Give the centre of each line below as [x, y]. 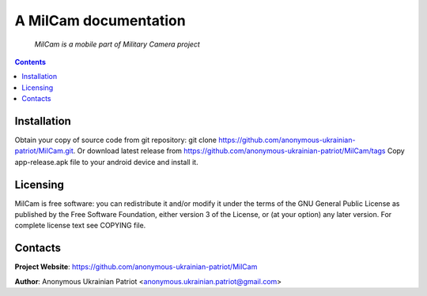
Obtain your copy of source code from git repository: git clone [116, 140]
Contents [30, 62]
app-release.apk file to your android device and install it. [106, 162]
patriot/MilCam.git [44, 151]
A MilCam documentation [100, 21]
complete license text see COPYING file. [80, 226]
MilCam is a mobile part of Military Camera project [117, 44]
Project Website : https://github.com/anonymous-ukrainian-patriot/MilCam [136, 267]
